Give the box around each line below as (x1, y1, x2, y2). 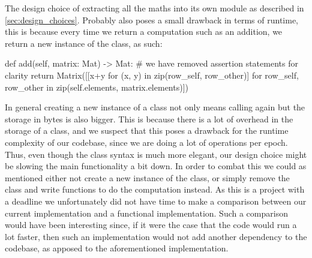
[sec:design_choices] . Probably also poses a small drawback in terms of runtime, (5, 13, 298, 26)
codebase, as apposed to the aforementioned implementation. (5, 242, 229, 254)
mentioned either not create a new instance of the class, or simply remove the (5, 171, 290, 184)
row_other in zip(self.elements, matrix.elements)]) (5, 80, 188, 93)
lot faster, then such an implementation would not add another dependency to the (5, 230, 307, 242)
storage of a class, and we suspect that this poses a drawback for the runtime (5, 124, 289, 137)
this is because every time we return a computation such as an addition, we (5, 25, 283, 38)
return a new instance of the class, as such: (5, 37, 163, 49)
